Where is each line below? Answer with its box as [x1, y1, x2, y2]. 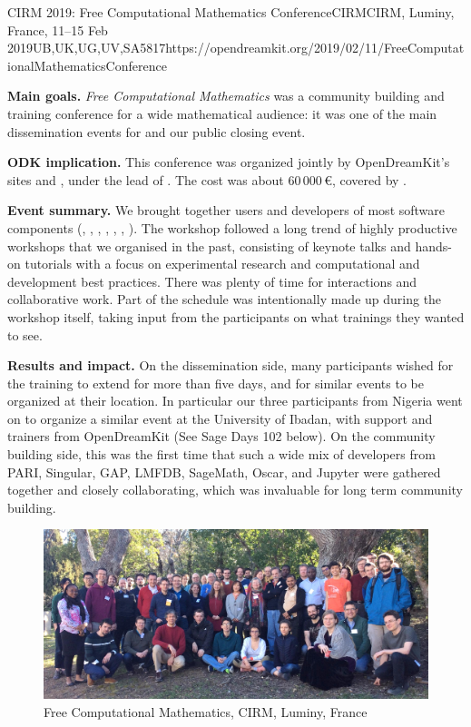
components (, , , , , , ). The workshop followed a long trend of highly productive [7, 218, 457, 237]
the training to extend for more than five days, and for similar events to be [7, 373, 424, 392]
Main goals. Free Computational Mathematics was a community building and [7, 86, 445, 105]
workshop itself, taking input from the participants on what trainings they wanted [7, 307, 465, 326]
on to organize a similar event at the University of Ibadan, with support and [7, 408, 433, 427]
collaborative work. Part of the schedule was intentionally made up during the [7, 290, 442, 309]
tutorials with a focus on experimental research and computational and [25, 254, 420, 273]
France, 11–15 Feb [7, 20, 108, 39]
